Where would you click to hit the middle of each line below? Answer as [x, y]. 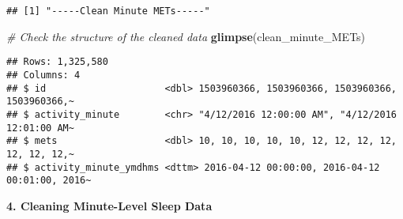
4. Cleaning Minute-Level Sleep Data [109, 205]
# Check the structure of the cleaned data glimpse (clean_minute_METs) [186, 36]
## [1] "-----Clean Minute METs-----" [108, 11]
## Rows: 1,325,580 [57, 62]
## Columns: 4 [43, 75]
